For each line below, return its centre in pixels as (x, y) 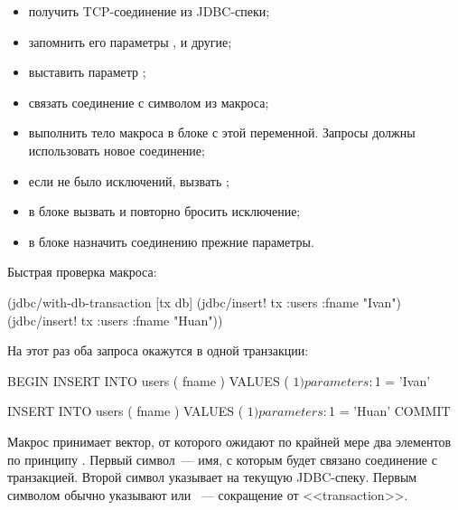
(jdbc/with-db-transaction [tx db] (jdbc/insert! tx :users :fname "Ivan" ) (205, 302)
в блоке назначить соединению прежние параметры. (171, 241)
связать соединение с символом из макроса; (149, 102)
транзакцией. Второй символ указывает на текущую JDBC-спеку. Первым (212, 477)
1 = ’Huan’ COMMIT (390, 411)
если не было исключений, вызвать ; (129, 180)
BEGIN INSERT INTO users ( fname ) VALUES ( (148, 380)
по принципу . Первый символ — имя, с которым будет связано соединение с (222, 459)
